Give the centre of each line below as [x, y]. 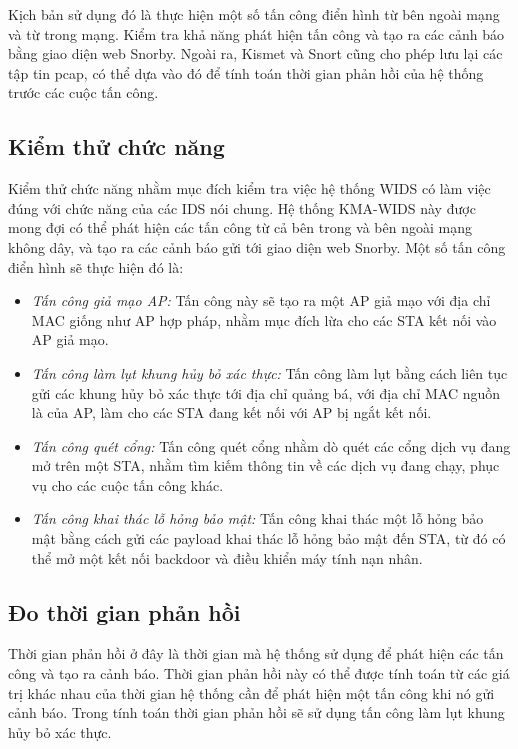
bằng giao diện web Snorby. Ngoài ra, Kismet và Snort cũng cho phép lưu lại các [255, 53]
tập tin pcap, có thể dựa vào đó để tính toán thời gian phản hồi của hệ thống [246, 72]
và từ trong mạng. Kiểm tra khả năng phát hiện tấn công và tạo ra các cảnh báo [256, 33]
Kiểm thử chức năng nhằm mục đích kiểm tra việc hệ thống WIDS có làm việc [249, 188]
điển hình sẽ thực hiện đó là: [96, 266]
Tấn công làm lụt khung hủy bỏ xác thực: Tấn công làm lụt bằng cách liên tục [269, 372]
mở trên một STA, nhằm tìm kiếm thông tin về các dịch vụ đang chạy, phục [265, 465]
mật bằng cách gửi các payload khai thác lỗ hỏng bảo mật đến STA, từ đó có [268, 538]
